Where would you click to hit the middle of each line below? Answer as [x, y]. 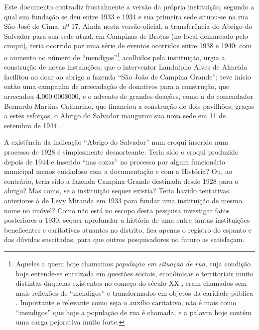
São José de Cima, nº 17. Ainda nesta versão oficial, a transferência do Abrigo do [128, 26]
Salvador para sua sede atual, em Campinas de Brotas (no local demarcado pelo [126, 36]
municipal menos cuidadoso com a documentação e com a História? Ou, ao [118, 171]
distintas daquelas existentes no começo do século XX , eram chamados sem [131, 283]
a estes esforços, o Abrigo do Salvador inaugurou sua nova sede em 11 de [115, 116]
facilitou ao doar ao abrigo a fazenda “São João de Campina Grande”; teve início [128, 76]
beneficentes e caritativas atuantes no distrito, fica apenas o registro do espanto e [128, 229]
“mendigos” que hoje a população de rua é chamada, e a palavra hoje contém [133, 312]
